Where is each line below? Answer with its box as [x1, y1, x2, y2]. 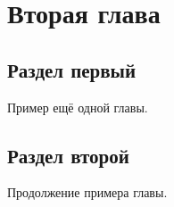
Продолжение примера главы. [7, 183, 168, 202]
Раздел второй [7, 141, 129, 169]
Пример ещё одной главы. [7, 97, 148, 116]
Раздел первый [7, 55, 137, 83]
